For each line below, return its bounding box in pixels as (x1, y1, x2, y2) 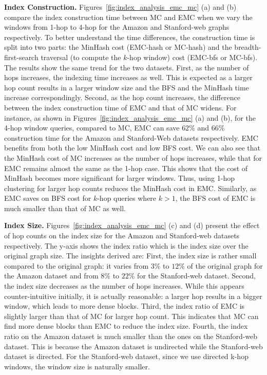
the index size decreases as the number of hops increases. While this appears (4, 280, 244, 291)
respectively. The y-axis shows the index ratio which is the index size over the (4, 240, 249, 251)
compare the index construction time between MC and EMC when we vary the (4, 11, 253, 22)
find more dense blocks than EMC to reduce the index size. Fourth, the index (4, 321, 248, 331)
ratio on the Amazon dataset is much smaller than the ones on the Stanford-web (4, 331, 258, 341)
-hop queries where (97, 193, 157, 203)
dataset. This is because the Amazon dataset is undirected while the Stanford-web (4, 341, 263, 351)
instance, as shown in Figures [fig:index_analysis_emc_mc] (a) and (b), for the (4, 112, 256, 123)
